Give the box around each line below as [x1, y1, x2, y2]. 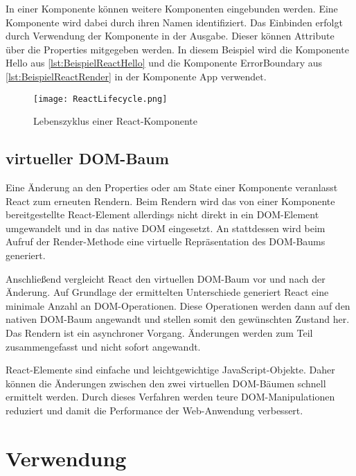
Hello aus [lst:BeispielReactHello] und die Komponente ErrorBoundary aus [6, 55, 323, 70]
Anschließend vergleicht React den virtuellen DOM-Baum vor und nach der [6, 271, 326, 285]
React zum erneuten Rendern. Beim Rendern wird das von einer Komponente [6, 193, 335, 208]
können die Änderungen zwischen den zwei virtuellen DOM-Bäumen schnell [6, 376, 326, 390]
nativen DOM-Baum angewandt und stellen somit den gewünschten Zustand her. [6, 312, 350, 326]
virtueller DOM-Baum [6, 148, 169, 169]
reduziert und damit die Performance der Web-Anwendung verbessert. [6, 403, 303, 417]
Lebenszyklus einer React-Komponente [33, 114, 198, 128]
